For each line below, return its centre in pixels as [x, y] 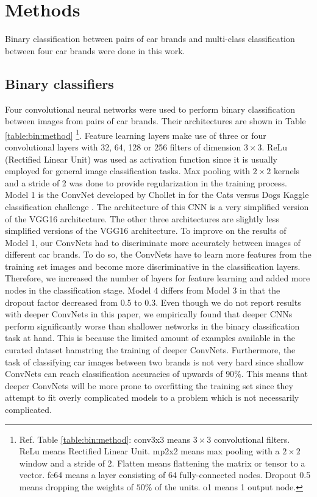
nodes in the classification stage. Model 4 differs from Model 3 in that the [143, 290]
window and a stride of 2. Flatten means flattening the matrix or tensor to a [162, 463]
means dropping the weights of [77, 486]
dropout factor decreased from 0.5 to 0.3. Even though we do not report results [153, 302]
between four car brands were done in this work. [95, 50]
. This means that [274, 374]
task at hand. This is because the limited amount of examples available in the [150, 338]
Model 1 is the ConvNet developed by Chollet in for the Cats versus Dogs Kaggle [157, 195]
